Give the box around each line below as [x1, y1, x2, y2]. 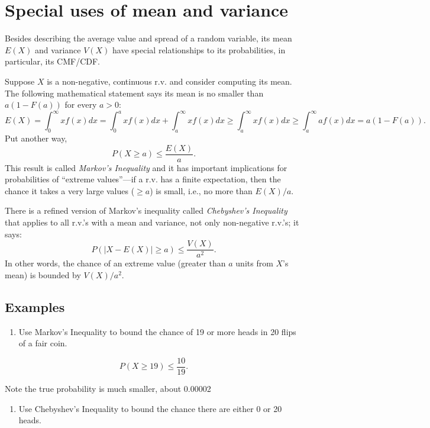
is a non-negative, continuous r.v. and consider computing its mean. [47, 75, 292, 87]
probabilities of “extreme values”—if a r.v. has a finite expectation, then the [5, 173, 281, 185]
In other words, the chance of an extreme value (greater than [5, 257, 226, 269]
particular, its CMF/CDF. [5, 55, 100, 67]
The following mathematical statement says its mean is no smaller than [5, 86, 264, 99]
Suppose [5, 75, 35, 87]
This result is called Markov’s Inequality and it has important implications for [5, 161, 287, 173]
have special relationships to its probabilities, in [112, 43, 286, 56]
